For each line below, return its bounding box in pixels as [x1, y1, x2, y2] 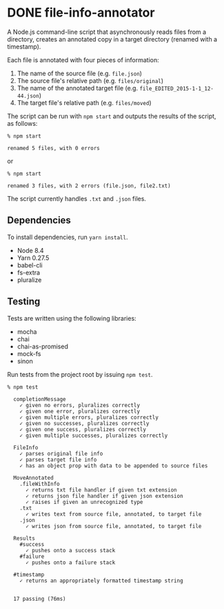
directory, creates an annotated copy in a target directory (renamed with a [7, 35, 218, 43]
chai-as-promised [17, 342, 69, 350]
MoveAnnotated [13, 474, 54, 481]
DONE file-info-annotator [7, 5, 155, 21]
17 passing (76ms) [13, 595, 67, 602]
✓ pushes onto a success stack [25, 547, 116, 554]
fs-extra [17, 268, 40, 277]
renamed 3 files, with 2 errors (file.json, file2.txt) [7, 182, 171, 189]
